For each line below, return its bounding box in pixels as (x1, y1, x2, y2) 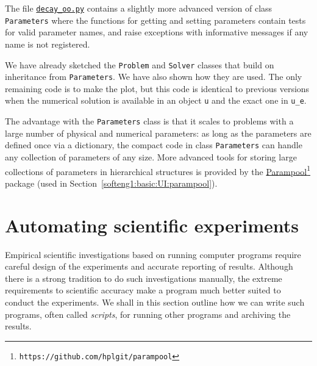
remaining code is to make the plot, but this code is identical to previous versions (5, 82, 310, 95)
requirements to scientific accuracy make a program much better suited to (5, 284, 281, 296)
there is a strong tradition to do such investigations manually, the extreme (5, 271, 282, 284)
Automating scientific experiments (5, 212, 299, 237)
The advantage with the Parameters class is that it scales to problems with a (5, 115, 294, 127)
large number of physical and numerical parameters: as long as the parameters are (5, 126, 312, 139)
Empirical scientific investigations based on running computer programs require (5, 248, 301, 260)
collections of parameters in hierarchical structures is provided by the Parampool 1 (5, 163, 311, 178)
